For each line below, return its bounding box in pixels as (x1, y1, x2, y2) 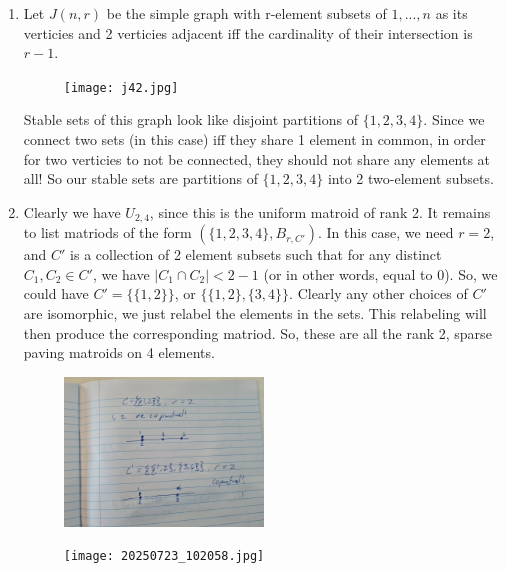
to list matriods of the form (23, 222, 192, 243)
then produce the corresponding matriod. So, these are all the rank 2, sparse (23, 322, 492, 343)
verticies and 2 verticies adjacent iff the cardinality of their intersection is (23, 22, 473, 43)
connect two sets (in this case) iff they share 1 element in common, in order (23, 129, 486, 150)
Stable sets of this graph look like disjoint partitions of (23, 109, 358, 130)
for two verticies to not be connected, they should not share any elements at (23, 148, 491, 169)
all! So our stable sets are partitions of (23, 168, 258, 189)
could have (23, 283, 89, 304)
